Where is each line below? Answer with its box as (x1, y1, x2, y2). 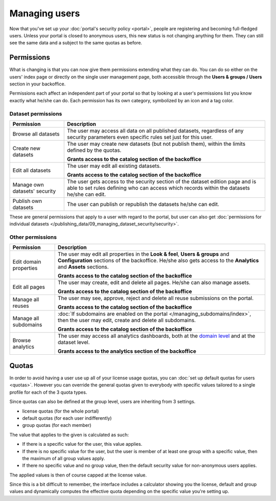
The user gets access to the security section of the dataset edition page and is (66, 178, 257, 185)
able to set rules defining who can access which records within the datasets (66, 184, 250, 191)
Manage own (12, 181, 44, 188)
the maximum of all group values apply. (22, 455, 105, 461)
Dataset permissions (9, 110, 62, 117)
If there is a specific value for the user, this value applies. (22, 441, 143, 447)
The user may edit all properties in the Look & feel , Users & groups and (57, 250, 229, 258)
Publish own (12, 197, 42, 204)
